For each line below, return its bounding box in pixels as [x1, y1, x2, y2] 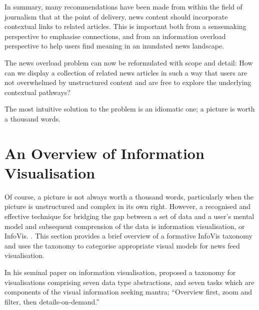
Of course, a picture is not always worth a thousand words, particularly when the [4, 191, 254, 201]
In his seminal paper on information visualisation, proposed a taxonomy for [4, 267, 236, 277]
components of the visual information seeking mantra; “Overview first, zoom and [4, 286, 252, 297]
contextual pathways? [4, 86, 70, 97]
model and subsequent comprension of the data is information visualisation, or [4, 220, 245, 231]
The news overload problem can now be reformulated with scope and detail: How [4, 57, 253, 67]
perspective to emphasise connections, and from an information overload [4, 30, 226, 41]
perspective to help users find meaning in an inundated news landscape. [4, 40, 224, 51]
